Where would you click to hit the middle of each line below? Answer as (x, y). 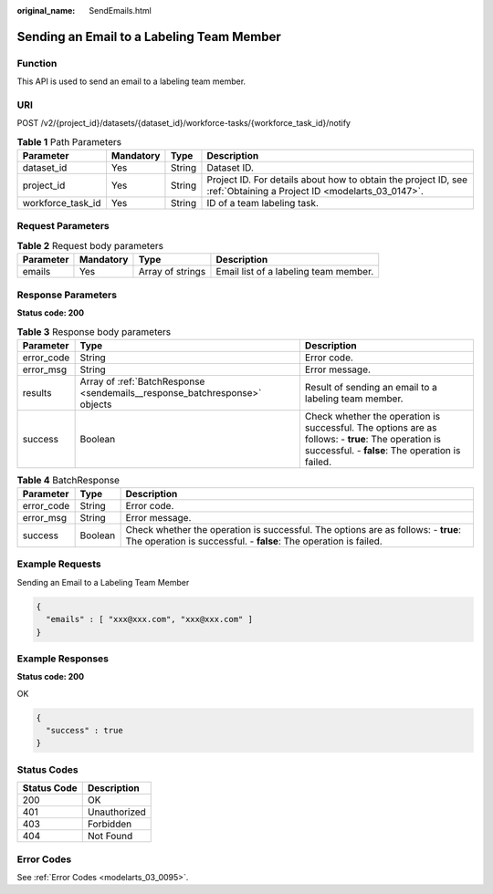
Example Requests (59, 564)
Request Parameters (63, 226)
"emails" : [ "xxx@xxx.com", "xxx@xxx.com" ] (149, 619)
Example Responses (63, 659)
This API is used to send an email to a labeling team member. (131, 81)
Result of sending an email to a (371, 387)
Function (37, 63)
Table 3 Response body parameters (94, 331)
